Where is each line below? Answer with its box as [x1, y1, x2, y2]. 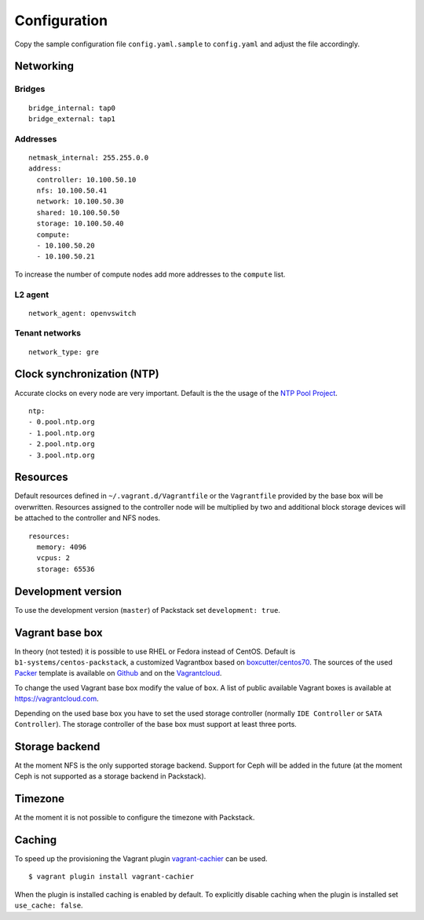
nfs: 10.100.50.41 [36, 186, 108, 196]
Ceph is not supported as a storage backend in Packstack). [14, 772, 207, 781]
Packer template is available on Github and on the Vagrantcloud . [14, 669, 222, 678]
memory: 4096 [36, 543, 87, 552]
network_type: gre [28, 347, 100, 357]
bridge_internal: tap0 [28, 103, 116, 112]
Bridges [14, 83, 46, 94]
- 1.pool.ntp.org [28, 428, 95, 438]
